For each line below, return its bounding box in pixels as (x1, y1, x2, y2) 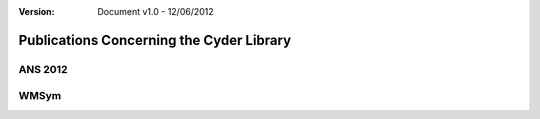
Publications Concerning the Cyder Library (18, 31, 292, 49)
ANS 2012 (18, 62, 68, 76)
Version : (18, 6, 55, 17)
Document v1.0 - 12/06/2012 (97, 6, 214, 17)
